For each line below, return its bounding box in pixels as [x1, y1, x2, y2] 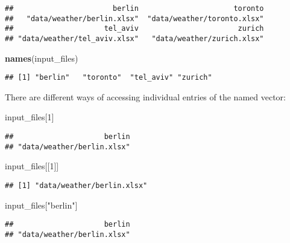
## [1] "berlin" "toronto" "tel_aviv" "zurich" [5, 73, 212, 82]
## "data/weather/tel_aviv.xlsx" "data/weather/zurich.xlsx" [5, 34, 264, 43]
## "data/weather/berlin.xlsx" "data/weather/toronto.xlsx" [5, 14, 264, 23]
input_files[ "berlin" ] [5, 198, 78, 211]
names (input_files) [5, 51, 78, 64]
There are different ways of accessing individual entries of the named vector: [5, 90, 286, 103]
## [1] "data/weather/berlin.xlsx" [5, 181, 148, 190]
